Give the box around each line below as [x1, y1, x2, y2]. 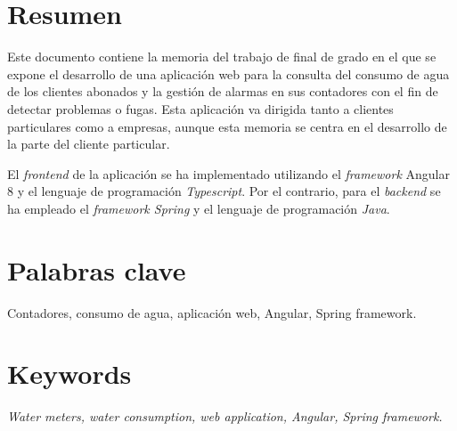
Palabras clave [7, 251, 186, 288]
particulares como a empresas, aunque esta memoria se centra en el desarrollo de [7, 117, 447, 135]
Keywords [7, 355, 132, 392]
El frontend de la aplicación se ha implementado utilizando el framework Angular [7, 164, 450, 183]
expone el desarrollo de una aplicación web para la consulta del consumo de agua [7, 64, 450, 83]
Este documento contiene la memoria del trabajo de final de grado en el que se [7, 47, 437, 66]
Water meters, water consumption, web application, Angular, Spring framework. [7, 407, 443, 426]
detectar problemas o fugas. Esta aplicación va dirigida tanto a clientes [7, 99, 394, 118]
